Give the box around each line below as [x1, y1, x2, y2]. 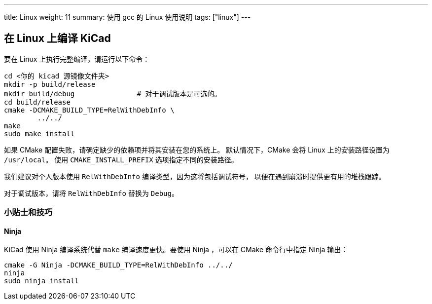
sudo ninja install [4, 277, 79, 285]
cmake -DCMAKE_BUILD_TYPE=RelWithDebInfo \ [4, 106, 175, 114]
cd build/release [4, 98, 71, 106]
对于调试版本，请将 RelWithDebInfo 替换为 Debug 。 [4, 189, 179, 197]
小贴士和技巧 [4, 207, 53, 218]
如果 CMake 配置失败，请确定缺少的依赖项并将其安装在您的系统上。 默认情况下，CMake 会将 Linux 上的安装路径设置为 [4, 145, 390, 154]
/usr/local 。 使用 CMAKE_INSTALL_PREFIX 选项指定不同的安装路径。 [4, 155, 238, 164]
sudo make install [4, 129, 75, 138]
